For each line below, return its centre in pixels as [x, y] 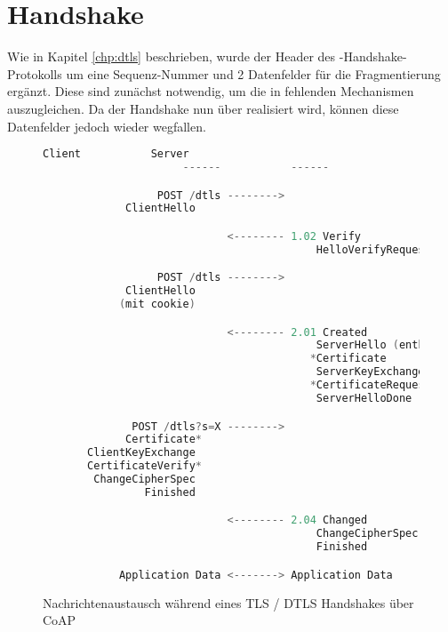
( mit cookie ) [157, 304]
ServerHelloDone [364, 398]
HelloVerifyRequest [373, 249]
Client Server [116, 154]
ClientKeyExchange [141, 453]
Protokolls [35, 73]
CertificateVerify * [144, 466]
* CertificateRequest [370, 385]
